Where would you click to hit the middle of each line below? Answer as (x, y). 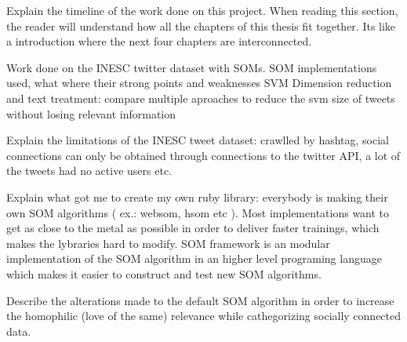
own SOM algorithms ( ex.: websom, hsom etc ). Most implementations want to (198, 212)
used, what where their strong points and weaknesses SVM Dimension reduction (199, 83)
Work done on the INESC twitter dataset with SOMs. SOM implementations (192, 67)
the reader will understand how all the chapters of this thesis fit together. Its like (201, 25)
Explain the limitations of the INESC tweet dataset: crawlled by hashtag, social (198, 140)
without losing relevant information (91, 113)
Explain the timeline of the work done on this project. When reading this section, (202, 10)
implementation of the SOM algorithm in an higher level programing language (194, 258)
